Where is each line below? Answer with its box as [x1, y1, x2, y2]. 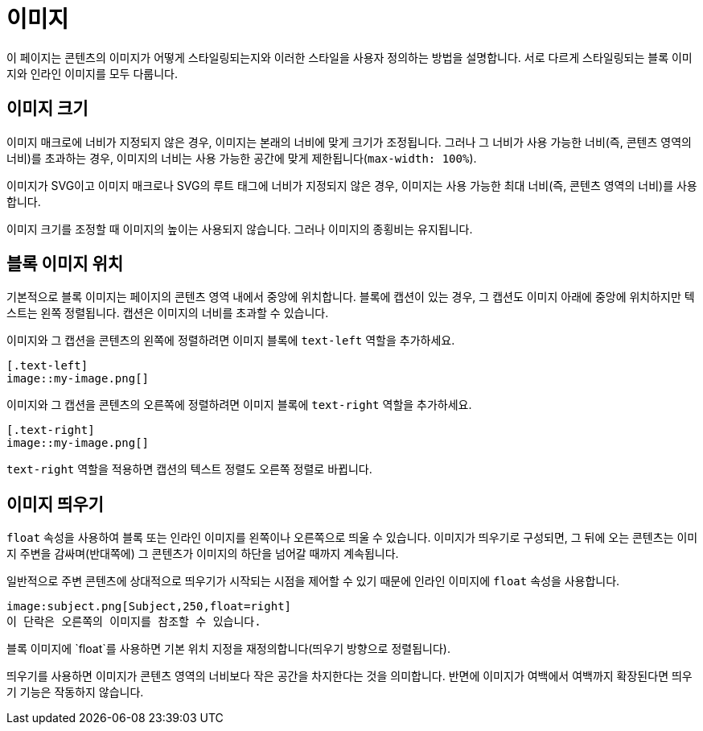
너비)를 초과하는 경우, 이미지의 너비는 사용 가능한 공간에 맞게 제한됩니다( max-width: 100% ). [6, 151, 477, 165]
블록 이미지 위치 [6, 254, 124, 275]
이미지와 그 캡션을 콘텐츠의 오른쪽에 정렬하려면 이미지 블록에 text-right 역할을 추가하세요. [6, 398, 472, 412]
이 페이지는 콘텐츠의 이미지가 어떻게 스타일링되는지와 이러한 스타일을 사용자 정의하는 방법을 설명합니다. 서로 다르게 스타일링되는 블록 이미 [6, 50, 693, 64]
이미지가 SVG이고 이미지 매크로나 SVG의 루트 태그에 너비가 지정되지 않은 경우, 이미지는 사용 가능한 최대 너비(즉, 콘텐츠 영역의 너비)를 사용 [6, 178, 697, 192]
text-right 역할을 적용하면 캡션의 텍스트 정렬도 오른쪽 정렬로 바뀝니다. [6, 462, 372, 477]
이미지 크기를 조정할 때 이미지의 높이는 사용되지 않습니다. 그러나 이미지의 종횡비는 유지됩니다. [6, 221, 473, 236]
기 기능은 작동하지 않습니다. [6, 685, 144, 700]
